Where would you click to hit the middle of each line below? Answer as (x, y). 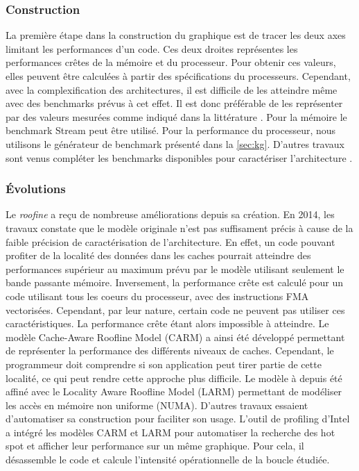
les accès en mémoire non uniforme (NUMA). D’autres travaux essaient (157, 405)
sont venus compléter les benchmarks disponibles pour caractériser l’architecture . (179, 157)
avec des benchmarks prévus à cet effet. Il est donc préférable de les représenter (174, 103)
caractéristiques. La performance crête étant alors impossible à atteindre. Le (167, 323)
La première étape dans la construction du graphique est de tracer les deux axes (176, 35)
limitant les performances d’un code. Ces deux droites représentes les (152, 48)
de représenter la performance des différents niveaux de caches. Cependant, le (170, 350)
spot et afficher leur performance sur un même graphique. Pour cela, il (155, 446)
